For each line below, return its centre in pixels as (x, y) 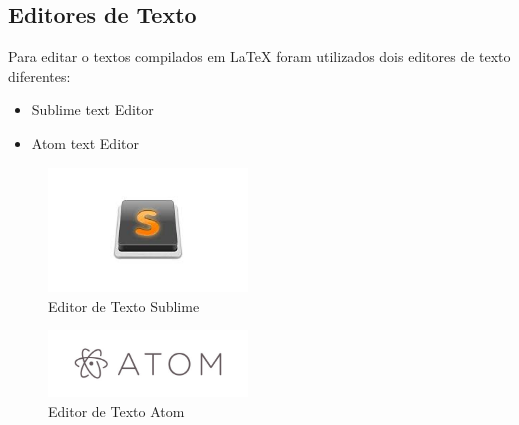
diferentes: (39, 75)
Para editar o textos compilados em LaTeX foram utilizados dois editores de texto (259, 56)
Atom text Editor (85, 142)
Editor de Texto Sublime (124, 305)
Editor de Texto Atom (116, 410)
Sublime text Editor (92, 109)
